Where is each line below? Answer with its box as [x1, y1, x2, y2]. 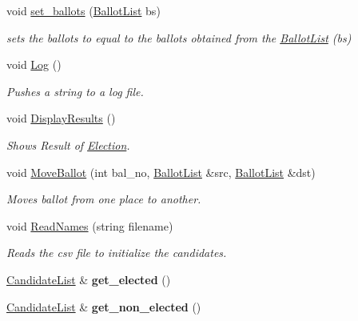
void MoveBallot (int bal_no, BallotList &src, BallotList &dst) [6, 163, 316, 180]
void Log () [6, 56, 62, 73]
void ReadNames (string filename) [6, 217, 173, 234]
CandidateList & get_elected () [6, 271, 171, 287]
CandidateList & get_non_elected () [6, 298, 201, 315]
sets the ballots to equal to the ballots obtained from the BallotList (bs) [6, 29, 352, 46]
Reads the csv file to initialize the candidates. [6, 244, 227, 261]
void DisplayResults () [6, 110, 116, 126]
